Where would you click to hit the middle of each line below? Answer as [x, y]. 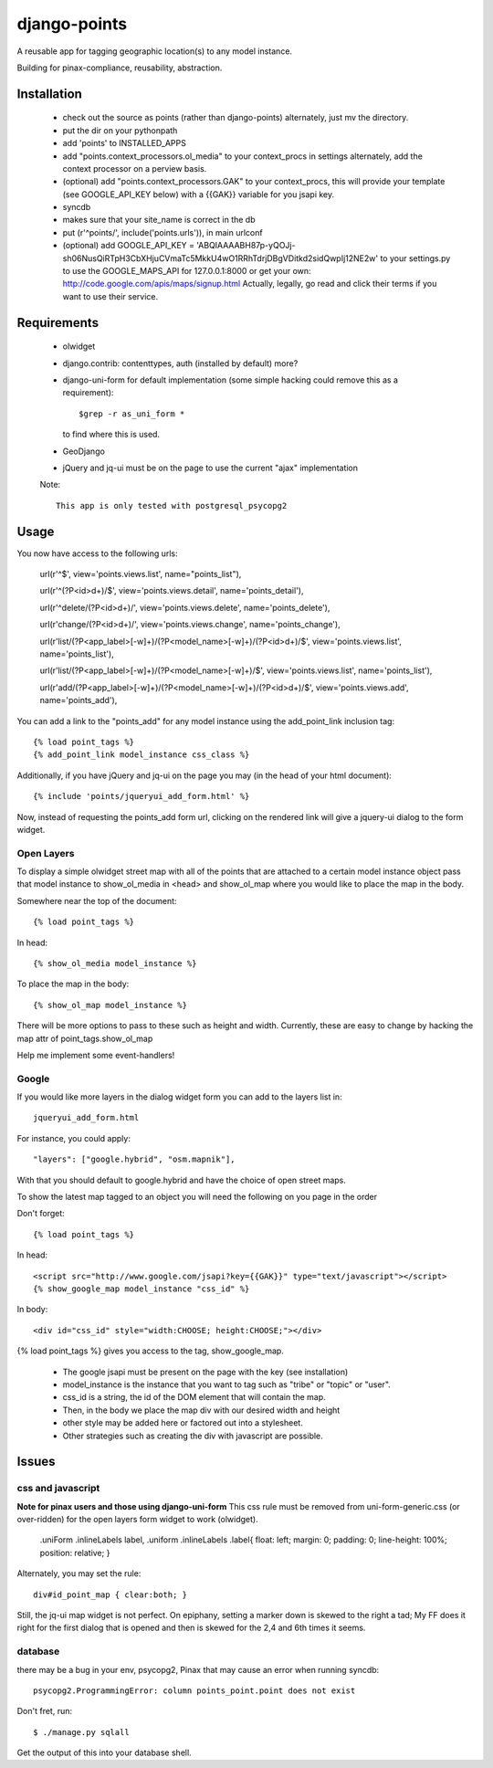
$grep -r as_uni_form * [132, 414]
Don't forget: [41, 1214]
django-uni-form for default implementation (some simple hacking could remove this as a [231, 380]
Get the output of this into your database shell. [104, 1752]
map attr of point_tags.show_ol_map [85, 1038]
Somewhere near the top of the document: [97, 900]
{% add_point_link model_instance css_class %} [142, 755]
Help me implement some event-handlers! [96, 1055]
